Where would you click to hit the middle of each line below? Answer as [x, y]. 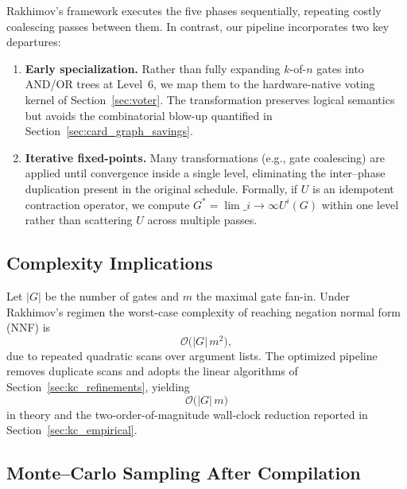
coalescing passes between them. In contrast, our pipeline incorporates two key [198, 26]
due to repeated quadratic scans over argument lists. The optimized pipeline [192, 355]
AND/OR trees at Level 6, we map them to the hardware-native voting [200, 84]
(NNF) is [29, 327]
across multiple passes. [202, 220]
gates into [340, 68]
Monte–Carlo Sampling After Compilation [184, 473]
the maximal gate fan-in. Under [273, 295]
